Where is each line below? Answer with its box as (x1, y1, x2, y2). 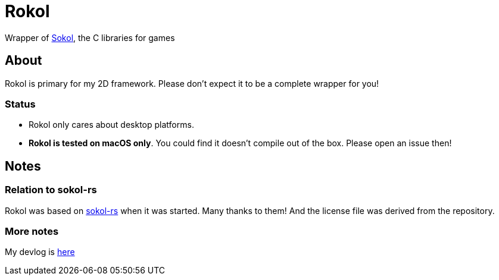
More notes (5, 225, 59, 237)
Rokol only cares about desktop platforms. (29, 119, 194, 130)
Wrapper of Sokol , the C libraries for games (5, 32, 175, 43)
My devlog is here (5, 247, 75, 257)
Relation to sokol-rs (5, 184, 97, 196)
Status (5, 97, 36, 110)
